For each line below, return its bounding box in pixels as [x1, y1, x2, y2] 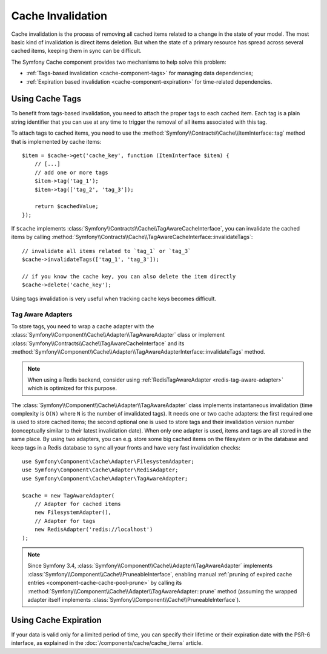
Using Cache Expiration [11, 615, 102, 625]
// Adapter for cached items [34, 501, 121, 507]
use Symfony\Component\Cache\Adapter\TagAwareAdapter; [22, 475, 188, 482]
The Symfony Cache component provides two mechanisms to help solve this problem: [11, 58, 226, 66]
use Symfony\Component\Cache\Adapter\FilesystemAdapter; [22, 458, 195, 465]
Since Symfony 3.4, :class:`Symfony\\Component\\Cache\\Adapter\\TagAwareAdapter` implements [27, 562, 272, 570]
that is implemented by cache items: [11, 138, 102, 145]
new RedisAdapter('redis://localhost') [34, 526, 153, 533]
